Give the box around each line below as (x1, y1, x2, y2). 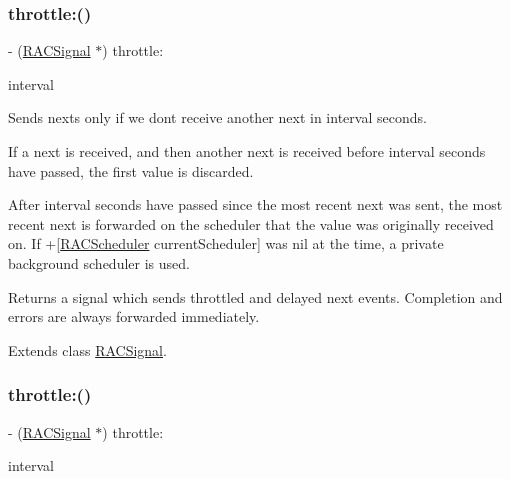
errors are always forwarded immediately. (8, 306, 260, 327)
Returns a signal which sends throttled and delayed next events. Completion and (8, 286, 503, 307)
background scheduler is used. (8, 252, 190, 273)
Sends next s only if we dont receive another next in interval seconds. (8, 107, 427, 128)
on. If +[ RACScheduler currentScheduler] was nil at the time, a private (8, 233, 444, 254)
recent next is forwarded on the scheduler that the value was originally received (8, 213, 494, 234)
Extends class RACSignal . (8, 339, 167, 360)
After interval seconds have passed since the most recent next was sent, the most (8, 194, 503, 215)
